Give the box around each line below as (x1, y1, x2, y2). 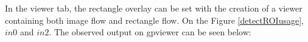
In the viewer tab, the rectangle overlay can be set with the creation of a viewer (5, 2, 303, 14)
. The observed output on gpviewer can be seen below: (49, 26, 251, 38)
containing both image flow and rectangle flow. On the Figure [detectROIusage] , (5, 13, 304, 26)
